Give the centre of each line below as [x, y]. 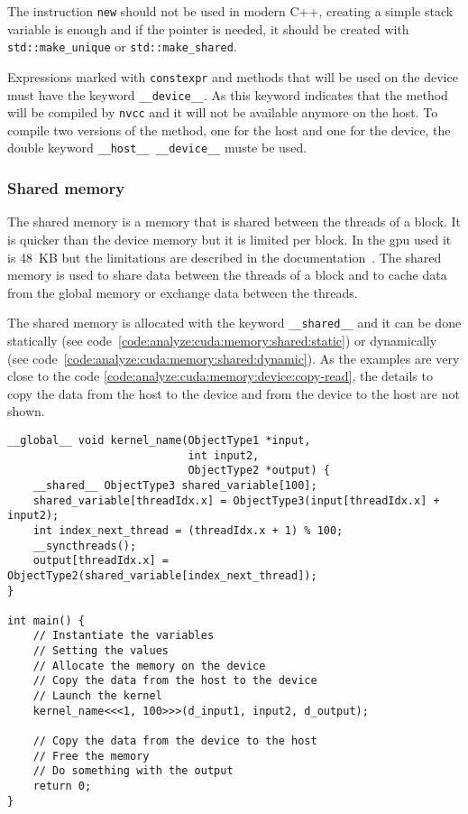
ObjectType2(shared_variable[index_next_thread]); [162, 575]
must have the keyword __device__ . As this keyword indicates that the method [228, 94]
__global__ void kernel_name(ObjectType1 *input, [159, 440]
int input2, [224, 455]
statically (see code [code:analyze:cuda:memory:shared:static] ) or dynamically [222, 340]
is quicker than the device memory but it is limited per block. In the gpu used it [229, 239]
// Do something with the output [133, 771]
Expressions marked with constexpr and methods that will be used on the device [233, 76]
